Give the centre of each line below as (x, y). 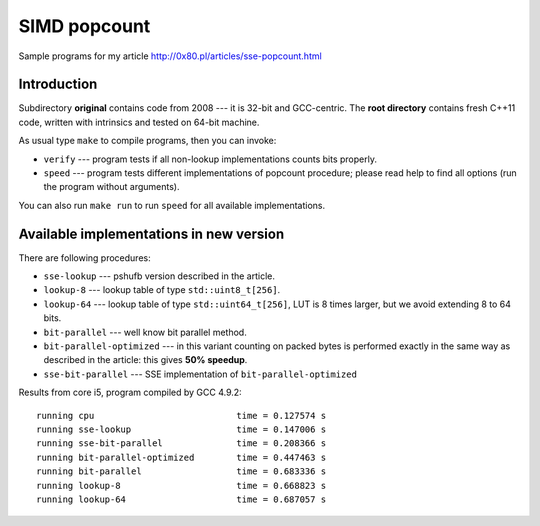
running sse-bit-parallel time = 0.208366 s (181, 443)
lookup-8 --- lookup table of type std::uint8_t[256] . (162, 290)
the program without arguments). (111, 187)
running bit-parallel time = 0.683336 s (181, 471)
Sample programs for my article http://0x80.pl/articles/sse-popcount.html (170, 56)
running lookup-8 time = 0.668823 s (181, 485)
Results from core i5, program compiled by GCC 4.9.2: (130, 392)
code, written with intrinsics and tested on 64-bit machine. (139, 122)
